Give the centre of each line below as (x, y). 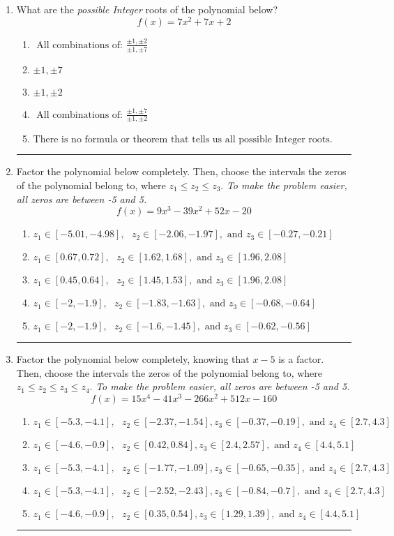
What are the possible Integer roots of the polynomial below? (147, 9)
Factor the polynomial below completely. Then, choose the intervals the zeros (181, 171)
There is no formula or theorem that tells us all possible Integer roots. (183, 140)
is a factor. (301, 359)
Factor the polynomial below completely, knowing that (133, 359)
